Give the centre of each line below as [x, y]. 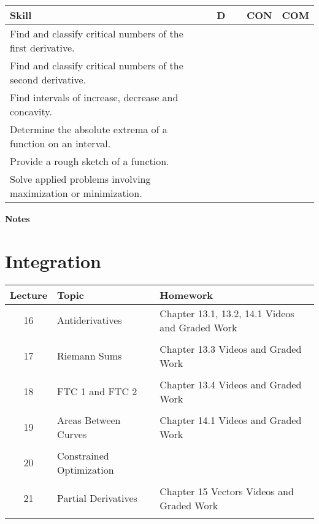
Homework [186, 295]
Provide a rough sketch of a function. [90, 161]
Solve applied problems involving [80, 179]
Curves [72, 434]
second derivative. [48, 79]
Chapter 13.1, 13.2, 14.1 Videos [227, 313]
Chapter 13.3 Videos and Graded [231, 349]
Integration [53, 260]
